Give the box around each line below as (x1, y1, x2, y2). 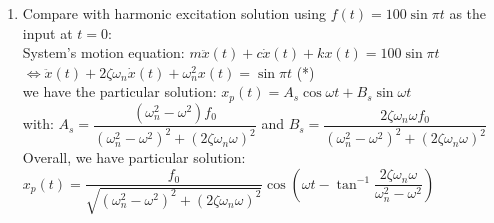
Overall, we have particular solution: (22, 147, 246, 168)
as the (449, 3, 487, 23)
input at (22, 22, 73, 43)
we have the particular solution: (22, 81, 217, 102)
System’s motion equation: (22, 42, 185, 63)
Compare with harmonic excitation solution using (22, 3, 326, 23)
